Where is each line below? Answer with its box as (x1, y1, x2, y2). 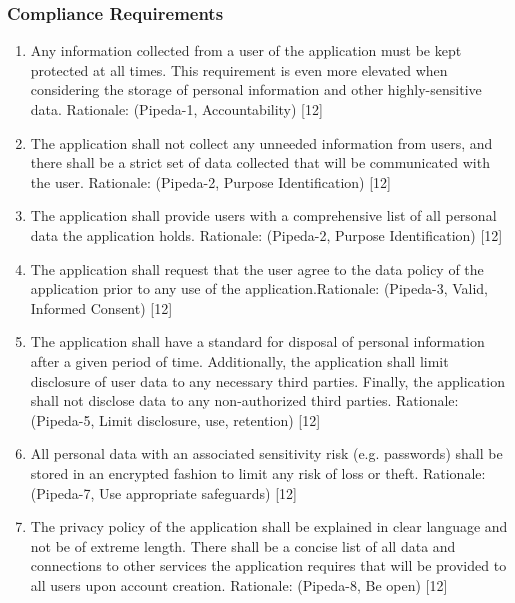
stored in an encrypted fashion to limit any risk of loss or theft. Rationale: (30, 462, 486, 483)
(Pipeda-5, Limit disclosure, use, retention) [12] (30, 409, 321, 430)
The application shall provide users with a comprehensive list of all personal (30, 205, 497, 226)
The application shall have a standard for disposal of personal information (30, 331, 485, 352)
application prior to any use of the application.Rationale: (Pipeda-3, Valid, (30, 278, 488, 299)
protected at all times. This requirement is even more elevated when (30, 59, 448, 80)
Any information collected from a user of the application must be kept (30, 40, 462, 61)
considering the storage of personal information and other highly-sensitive (30, 79, 482, 100)
